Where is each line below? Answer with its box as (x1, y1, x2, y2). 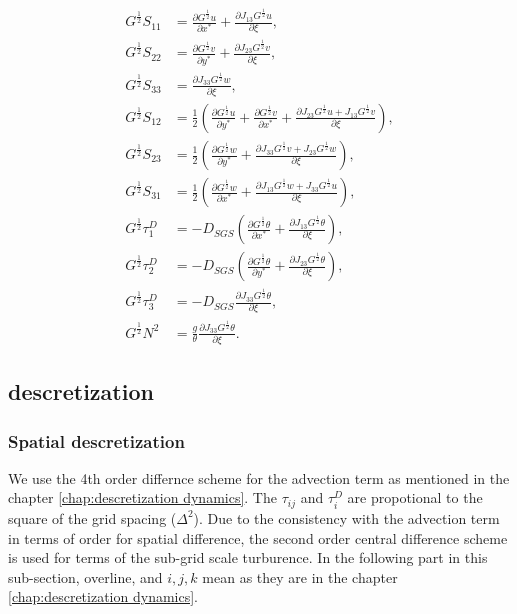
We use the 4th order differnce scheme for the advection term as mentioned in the (8, 467, 510, 488)
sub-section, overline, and (8, 566, 163, 587)
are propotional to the (347, 487, 483, 508)
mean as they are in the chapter (202, 566, 398, 587)
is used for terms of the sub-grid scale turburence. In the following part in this (8, 547, 488, 568)
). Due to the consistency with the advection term (193, 507, 500, 528)
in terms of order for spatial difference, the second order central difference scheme (8, 527, 508, 548)
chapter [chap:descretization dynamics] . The (8, 487, 277, 508)
